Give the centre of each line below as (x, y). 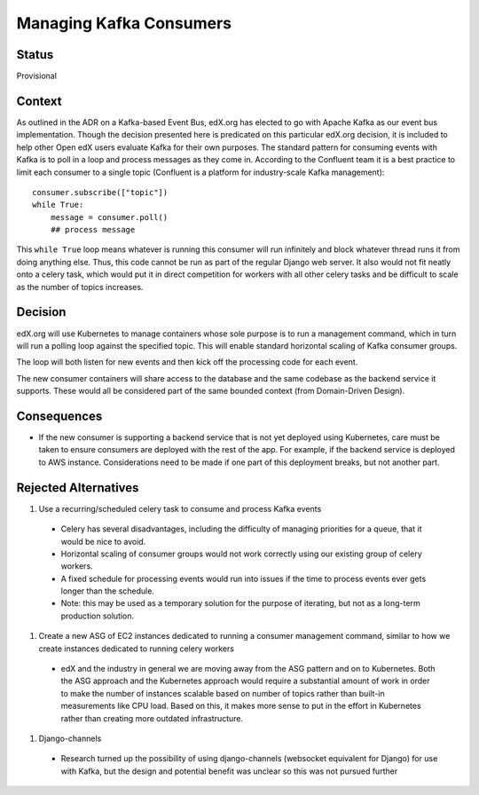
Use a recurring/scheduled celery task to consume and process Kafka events (180, 508)
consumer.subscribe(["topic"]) (100, 192)
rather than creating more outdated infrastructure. (152, 718)
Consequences (59, 416)
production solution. (98, 616)
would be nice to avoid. (103, 541)
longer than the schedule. (108, 591)
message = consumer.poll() (109, 217)
